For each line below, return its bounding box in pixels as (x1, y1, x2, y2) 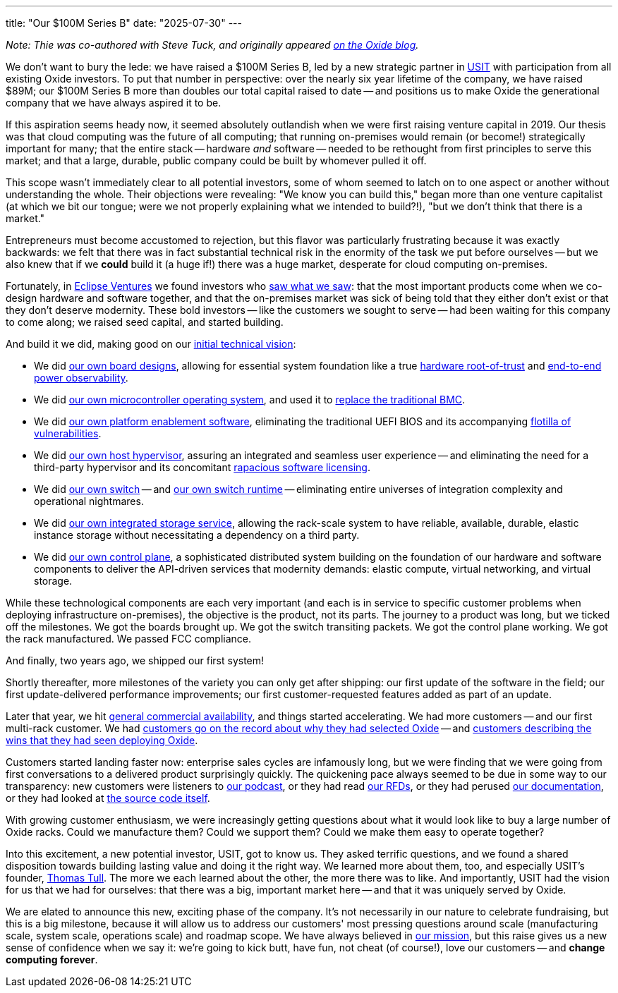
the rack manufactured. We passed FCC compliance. (6, 633, 252, 645)
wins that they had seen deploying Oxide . (6, 734, 198, 746)
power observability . (34, 372, 128, 384)
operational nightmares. (34, 495, 144, 507)
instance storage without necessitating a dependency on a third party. (34, 529, 360, 541)
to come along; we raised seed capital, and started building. (6, 316, 284, 328)
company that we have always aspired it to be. (6, 97, 222, 109)
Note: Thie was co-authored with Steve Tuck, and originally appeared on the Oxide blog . (6, 39, 419, 51)
